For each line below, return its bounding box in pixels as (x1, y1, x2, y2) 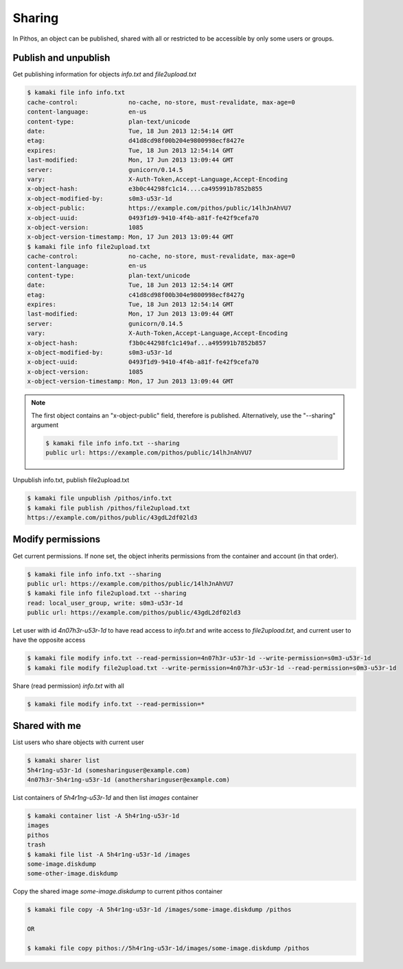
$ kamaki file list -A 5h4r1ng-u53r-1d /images (27, 850, 190, 858)
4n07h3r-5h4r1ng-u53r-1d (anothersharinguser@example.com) (27, 776, 230, 784)
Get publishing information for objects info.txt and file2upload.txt (12, 70, 197, 78)
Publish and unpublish (12, 52, 111, 64)
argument (31, 420, 59, 429)
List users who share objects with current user (12, 738, 144, 746)
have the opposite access (12, 636, 86, 644)
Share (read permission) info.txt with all (12, 682, 125, 690)
